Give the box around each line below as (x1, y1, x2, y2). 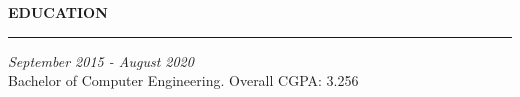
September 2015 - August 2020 (8, 50, 194, 71)
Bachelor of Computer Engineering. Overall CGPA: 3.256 (8, 70, 359, 91)
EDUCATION (8, 2, 108, 22)
